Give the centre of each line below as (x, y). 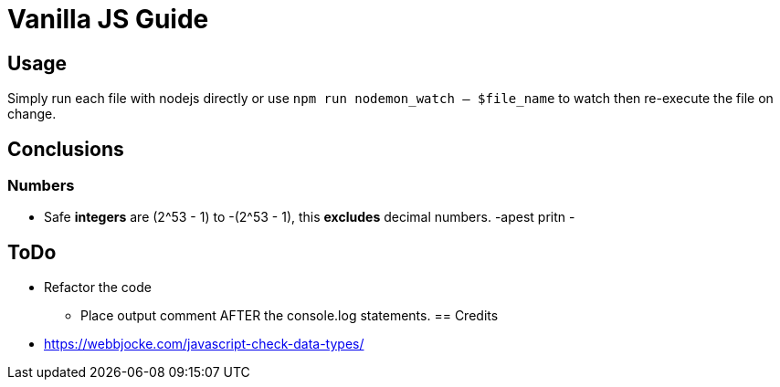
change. (32, 114)
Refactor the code (98, 288)
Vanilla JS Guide (108, 19)
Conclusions (66, 149)
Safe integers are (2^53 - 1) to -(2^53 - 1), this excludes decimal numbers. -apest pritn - (310, 217)
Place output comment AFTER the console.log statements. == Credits (290, 316)
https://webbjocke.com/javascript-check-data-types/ (204, 344)
